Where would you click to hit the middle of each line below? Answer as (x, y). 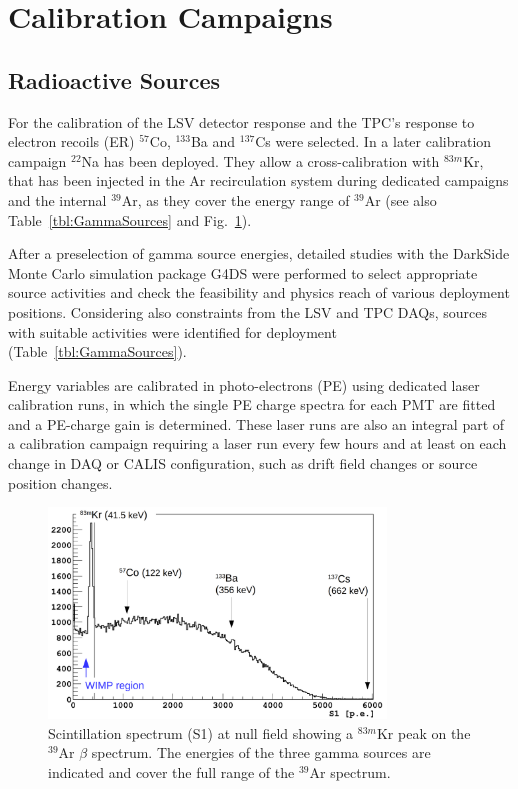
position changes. (60, 482)
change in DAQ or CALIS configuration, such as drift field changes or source (243, 463)
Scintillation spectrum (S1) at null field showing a (201, 732)
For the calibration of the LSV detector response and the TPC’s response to (241, 121)
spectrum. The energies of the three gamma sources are (261, 752)
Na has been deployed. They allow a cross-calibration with (260, 160)
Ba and (213, 141)
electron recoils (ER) (71, 141)
